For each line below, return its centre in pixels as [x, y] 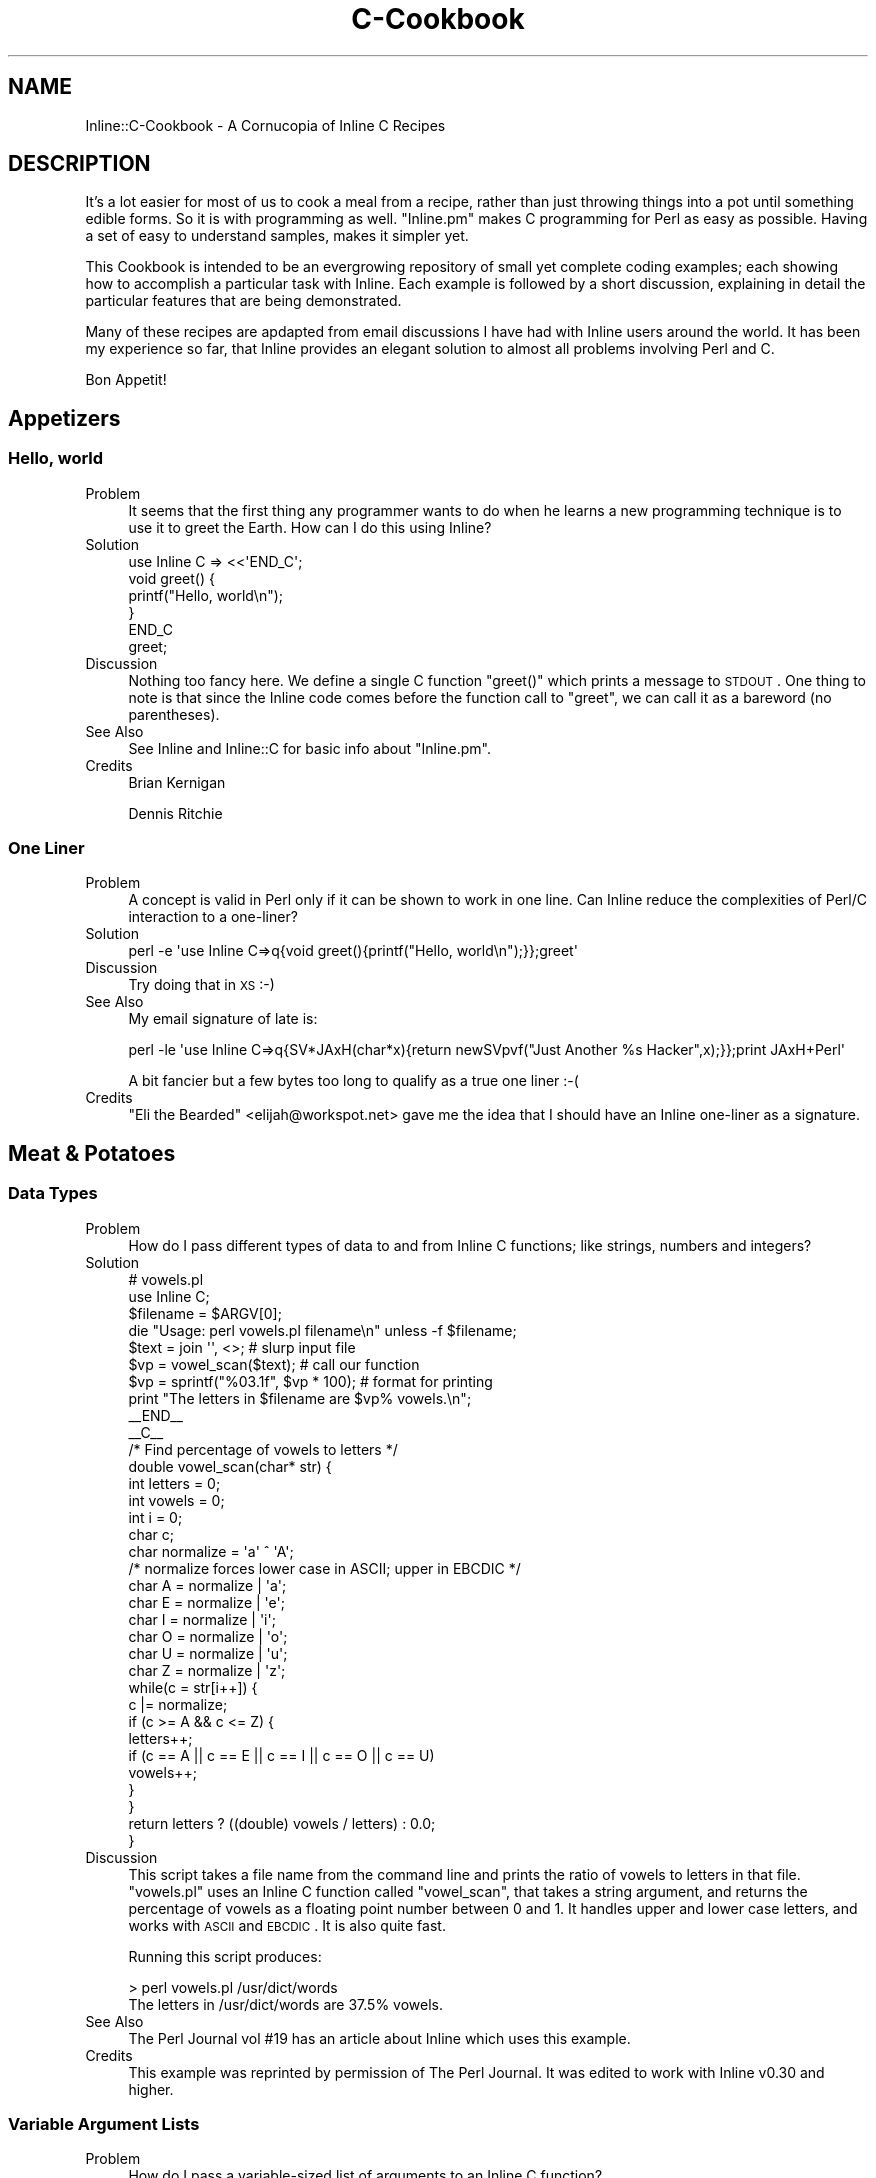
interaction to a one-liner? [213, 917]
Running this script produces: [225, 1956]
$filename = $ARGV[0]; [205, 1313]
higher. [151, 2089]
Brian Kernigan [177, 782]
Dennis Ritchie [175, 813]
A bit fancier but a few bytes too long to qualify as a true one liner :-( [353, 1081]
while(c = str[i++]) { [193, 1687]
